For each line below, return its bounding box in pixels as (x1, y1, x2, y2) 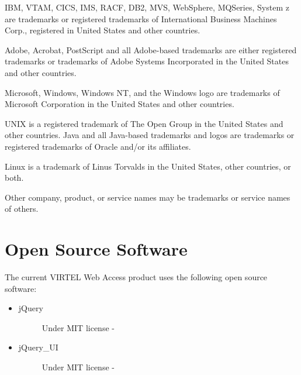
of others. (5, 202, 39, 215)
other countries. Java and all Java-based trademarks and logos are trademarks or (5, 129, 295, 141)
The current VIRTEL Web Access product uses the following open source (5, 271, 268, 283)
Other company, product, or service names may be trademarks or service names (5, 191, 290, 203)
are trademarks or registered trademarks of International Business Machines (5, 12, 277, 25)
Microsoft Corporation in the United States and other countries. (5, 98, 234, 110)
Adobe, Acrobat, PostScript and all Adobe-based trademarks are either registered (5, 43, 297, 56)
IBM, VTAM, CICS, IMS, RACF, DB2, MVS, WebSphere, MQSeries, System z (5, 1, 289, 13)
